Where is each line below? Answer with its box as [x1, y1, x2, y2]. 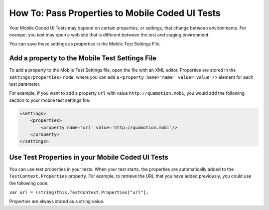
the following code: [9, 180, 49, 186]
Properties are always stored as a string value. [9, 199, 105, 205]
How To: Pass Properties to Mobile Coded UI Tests [9, 7, 221, 18]
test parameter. [9, 81, 41, 87]
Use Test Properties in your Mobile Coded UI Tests [9, 153, 169, 162]
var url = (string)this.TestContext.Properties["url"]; [9, 190, 149, 196]
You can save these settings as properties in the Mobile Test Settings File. [9, 41, 161, 47]
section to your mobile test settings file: [9, 97, 91, 103]
